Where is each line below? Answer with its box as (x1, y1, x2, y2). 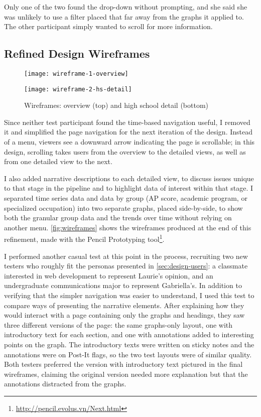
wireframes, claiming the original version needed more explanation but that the (4, 368, 248, 379)
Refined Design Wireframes (4, 46, 150, 61)
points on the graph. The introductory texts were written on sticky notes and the (4, 339, 254, 350)
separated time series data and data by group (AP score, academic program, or (4, 193, 247, 203)
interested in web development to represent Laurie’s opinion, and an (4, 270, 213, 281)
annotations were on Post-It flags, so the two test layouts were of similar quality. (4, 349, 252, 359)
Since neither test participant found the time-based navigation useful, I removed (4, 116, 250, 127)
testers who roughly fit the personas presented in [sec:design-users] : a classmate (4, 260, 248, 271)
